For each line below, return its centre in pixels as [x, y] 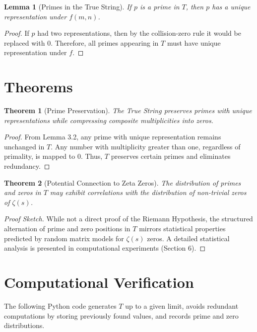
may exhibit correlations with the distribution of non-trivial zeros [148, 192]
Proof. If [17, 33]
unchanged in [24, 146]
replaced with [25, 42]
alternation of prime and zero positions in [67, 229]
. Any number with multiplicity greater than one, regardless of [146, 146]
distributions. [24, 325]
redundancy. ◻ [27, 166]
